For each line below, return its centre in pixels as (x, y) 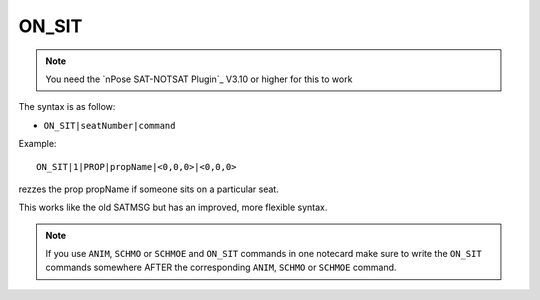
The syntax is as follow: (67, 107)
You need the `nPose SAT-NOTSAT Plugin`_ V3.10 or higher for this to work (199, 79)
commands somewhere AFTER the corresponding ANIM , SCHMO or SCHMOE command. (221, 267)
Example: (37, 144)
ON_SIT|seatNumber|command (109, 125)
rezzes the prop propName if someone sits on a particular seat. (148, 189)
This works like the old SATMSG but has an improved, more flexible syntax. (173, 207)
